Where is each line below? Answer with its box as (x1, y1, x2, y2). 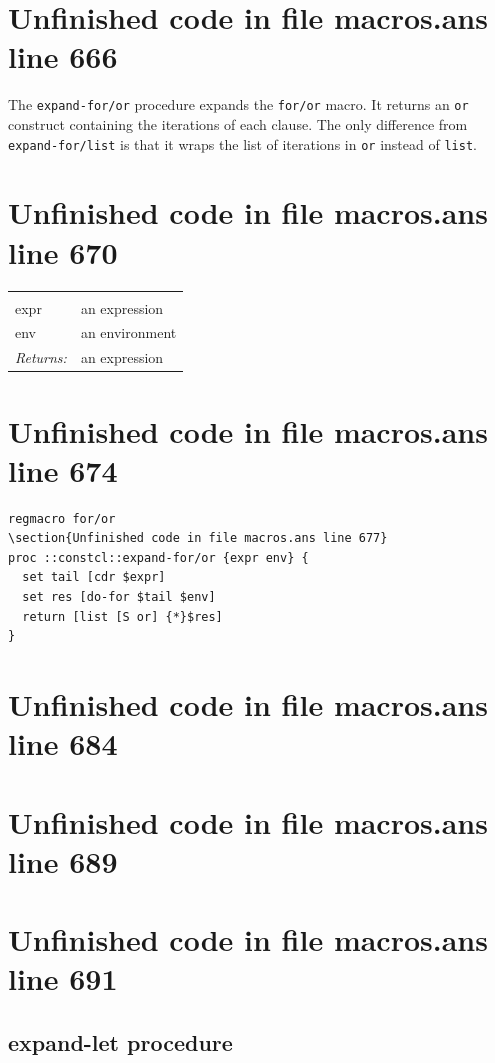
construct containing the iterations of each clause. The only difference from (8, 113, 468, 134)
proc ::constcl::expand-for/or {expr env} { (8, 550, 309, 565)
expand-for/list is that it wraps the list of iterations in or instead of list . (8, 133, 477, 154)
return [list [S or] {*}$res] (22, 609, 223, 624)
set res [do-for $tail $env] (22, 590, 216, 604)
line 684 (8, 723, 118, 764)
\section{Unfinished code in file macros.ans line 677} (8, 531, 388, 546)
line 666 (8, 36, 118, 77)
